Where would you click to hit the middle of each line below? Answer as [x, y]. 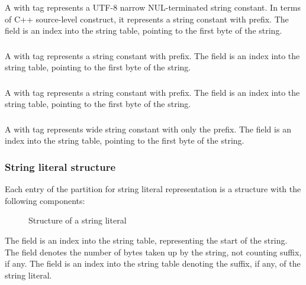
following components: [45, 200]
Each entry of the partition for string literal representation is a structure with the [153, 189]
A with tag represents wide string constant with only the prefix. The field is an [148, 129]
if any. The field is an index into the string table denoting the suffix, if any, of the [153, 263]
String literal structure [60, 166]
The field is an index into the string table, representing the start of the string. [146, 240]
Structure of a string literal [78, 220]
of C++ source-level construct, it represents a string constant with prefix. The [147, 19]
